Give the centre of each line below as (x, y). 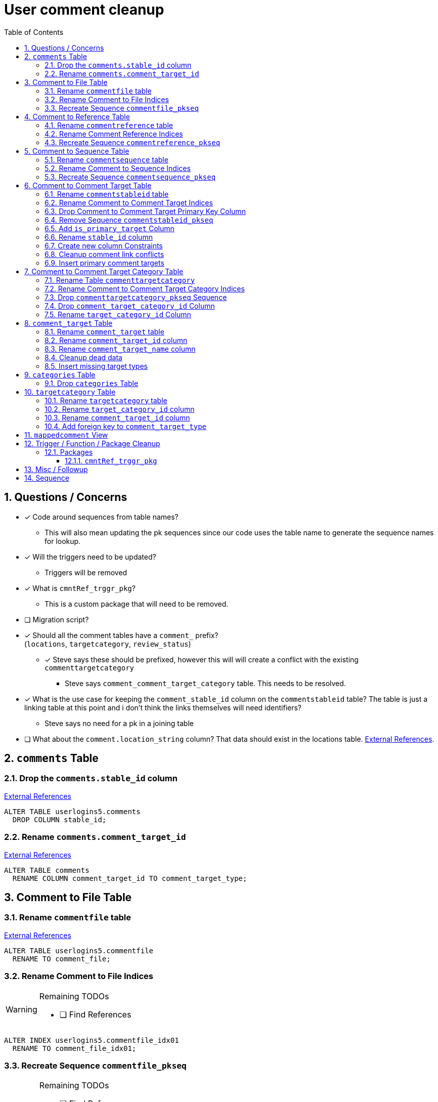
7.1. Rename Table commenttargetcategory (120, 280)
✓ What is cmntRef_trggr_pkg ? (80, 588)
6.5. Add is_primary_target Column (109, 228)
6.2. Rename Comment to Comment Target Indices (129, 202)
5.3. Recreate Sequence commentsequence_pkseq (130, 177)
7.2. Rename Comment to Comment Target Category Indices (145, 288)
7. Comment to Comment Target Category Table (104, 271)
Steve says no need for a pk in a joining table (119, 723)
